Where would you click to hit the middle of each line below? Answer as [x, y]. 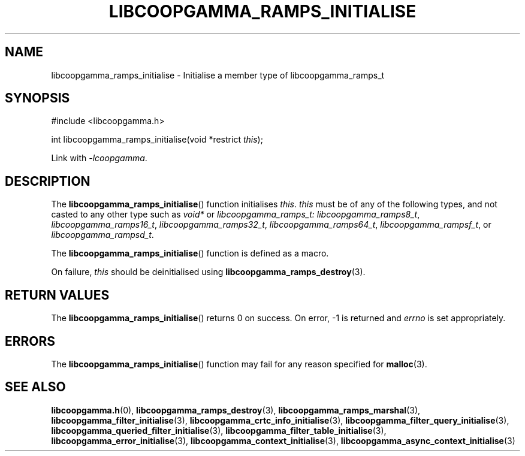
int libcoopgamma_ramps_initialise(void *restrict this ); [157, 140]
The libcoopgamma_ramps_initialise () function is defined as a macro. [190, 253]
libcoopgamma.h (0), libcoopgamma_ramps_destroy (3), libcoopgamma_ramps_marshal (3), [236, 410]
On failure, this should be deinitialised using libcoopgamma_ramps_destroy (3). [208, 272]
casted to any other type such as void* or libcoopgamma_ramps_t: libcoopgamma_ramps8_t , [236, 215]
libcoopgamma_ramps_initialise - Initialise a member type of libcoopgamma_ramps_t [218, 75]
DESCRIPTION [48, 181]
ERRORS [30, 341]
